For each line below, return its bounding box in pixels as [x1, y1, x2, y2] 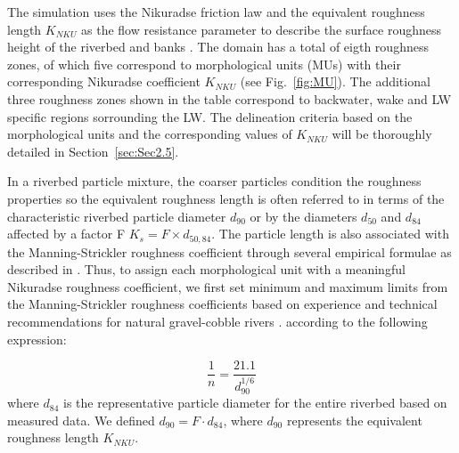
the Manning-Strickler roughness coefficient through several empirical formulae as [7, 242, 452, 261]
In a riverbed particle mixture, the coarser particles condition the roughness [7, 172, 422, 190]
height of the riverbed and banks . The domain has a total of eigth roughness [7, 37, 429, 56]
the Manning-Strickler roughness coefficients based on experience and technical [7, 295, 438, 313]
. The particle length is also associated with [211, 224, 449, 243]
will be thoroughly [332, 125, 432, 143]
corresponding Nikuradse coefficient [7, 72, 201, 91]
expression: [7, 329, 67, 348]
